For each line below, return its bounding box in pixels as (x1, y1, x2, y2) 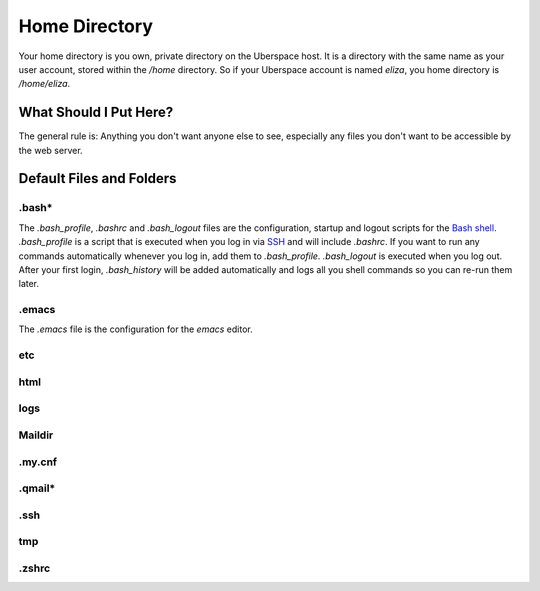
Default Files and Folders (18, 170, 177, 187)
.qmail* (18, 481, 56, 495)
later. (18, 278, 40, 290)
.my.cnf (18, 455, 58, 469)
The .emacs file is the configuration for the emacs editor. (18, 323, 254, 335)
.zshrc (18, 561, 51, 575)
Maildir (18, 428, 54, 442)
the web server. (18, 144, 84, 156)
